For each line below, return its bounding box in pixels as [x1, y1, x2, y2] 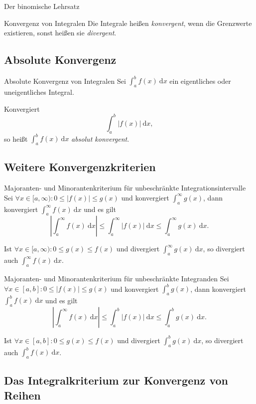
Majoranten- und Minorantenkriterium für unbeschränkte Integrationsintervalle [4, 183, 246, 193]
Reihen [4, 387, 41, 403]
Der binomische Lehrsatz [4, 1, 80, 11]
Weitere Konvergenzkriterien [4, 159, 156, 175]
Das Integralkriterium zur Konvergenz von [4, 373, 228, 388]
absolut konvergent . [71, 133, 129, 144]
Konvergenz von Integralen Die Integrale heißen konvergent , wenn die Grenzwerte [4, 17, 252, 28]
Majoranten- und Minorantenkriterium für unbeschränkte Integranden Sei [4, 273, 229, 284]
